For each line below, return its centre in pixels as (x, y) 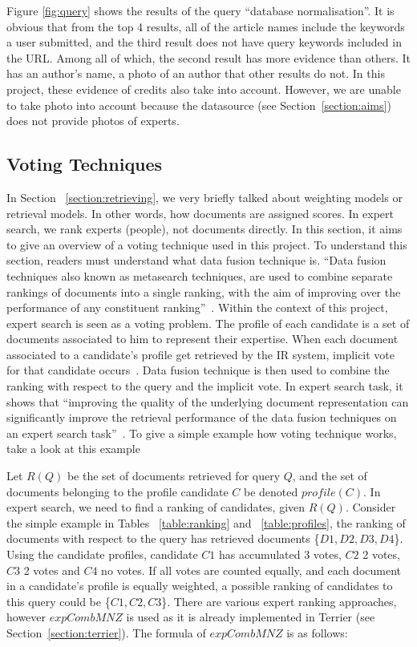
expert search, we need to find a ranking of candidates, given (156, 507)
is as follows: (317, 632)
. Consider (370, 507)
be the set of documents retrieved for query (174, 476)
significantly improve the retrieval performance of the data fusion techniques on (202, 417)
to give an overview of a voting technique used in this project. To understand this (207, 244)
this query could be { (59, 601)
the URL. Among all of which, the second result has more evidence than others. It (208, 57)
